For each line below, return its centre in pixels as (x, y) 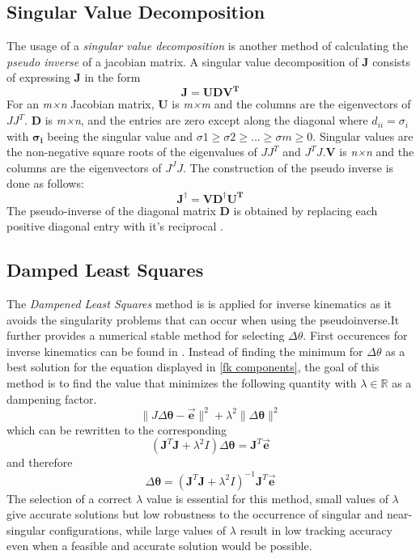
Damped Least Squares (105, 270)
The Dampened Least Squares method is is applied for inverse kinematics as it (199, 303)
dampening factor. (52, 398)
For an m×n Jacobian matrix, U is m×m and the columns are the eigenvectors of (209, 104)
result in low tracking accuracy (316, 529)
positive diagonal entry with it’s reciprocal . (115, 226)
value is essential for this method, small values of (267, 498)
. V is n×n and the (368, 152)
